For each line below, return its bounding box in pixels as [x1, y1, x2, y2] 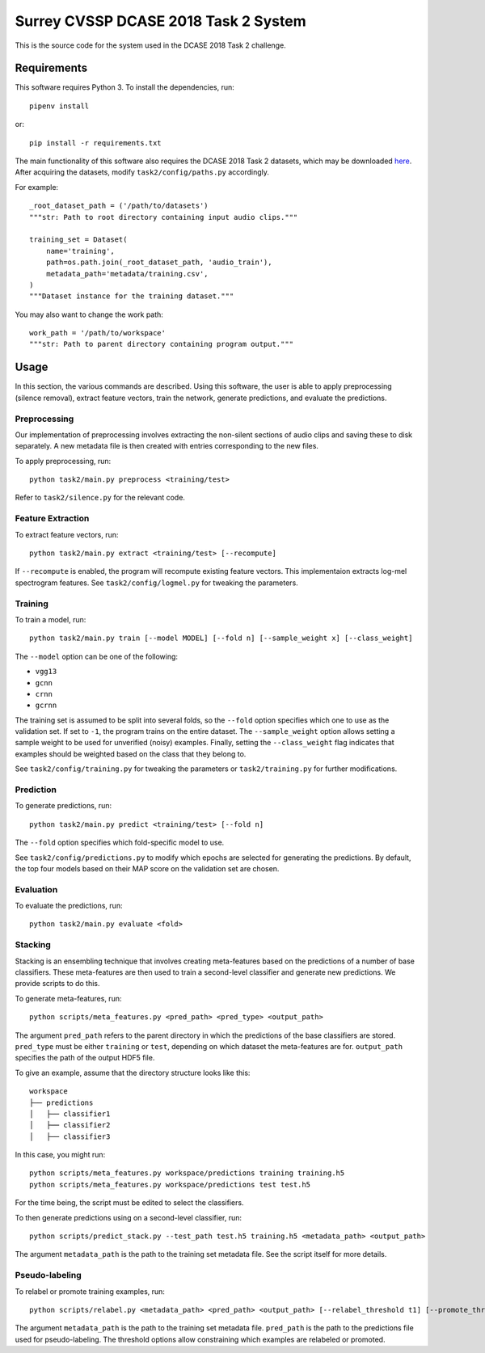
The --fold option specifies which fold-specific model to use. [15, 837, 225, 848]
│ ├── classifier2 [29, 1120, 111, 1130]
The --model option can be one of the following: [15, 651, 178, 661]
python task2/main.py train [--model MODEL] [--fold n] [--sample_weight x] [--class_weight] [29, 634, 413, 643]
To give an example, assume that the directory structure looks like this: [15, 1068, 251, 1077]
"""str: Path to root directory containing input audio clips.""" [29, 213, 298, 221]
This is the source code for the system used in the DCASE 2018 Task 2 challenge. [15, 40, 286, 50]
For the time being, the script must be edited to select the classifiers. [15, 1198, 244, 1208]
